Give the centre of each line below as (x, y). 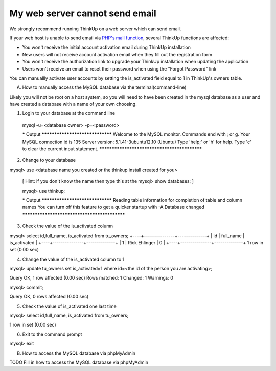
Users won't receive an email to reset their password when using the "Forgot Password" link (119, 68)
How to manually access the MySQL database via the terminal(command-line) (104, 87)
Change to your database (49, 160)
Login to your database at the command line (68, 113)
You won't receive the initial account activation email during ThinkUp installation (107, 47)
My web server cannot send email (83, 13)
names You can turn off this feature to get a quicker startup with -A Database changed (113, 207)
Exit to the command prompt (52, 334)
